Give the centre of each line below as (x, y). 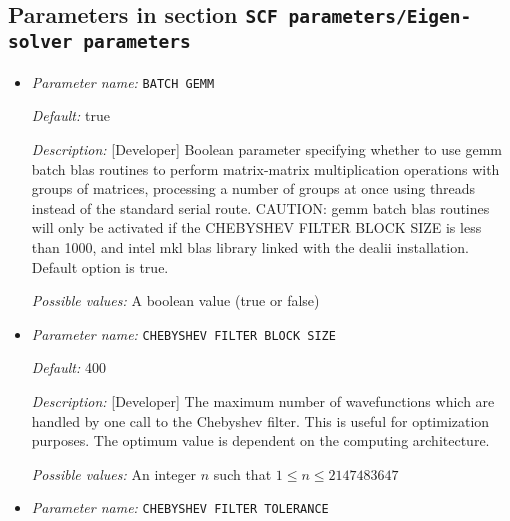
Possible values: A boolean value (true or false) (175, 300)
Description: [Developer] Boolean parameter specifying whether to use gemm (266, 149)
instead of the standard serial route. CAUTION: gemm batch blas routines (260, 207)
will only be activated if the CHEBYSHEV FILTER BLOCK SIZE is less (256, 227)
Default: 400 (68, 367)
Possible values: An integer (114, 473)
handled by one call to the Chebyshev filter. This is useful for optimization (260, 420)
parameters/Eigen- (380, 17)
